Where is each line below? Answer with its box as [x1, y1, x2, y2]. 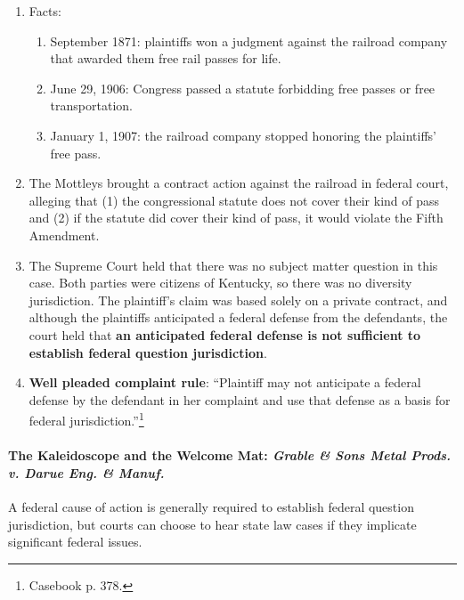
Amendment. [28, 225, 100, 244]
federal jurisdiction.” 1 [28, 409, 144, 429]
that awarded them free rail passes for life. [50, 49, 281, 68]
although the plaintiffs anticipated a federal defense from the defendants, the [28, 308, 448, 327]
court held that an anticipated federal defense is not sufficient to [28, 325, 421, 344]
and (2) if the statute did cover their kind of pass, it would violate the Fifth [28, 208, 444, 227]
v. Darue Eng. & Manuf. [8, 463, 165, 482]
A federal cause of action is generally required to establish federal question [8, 497, 414, 515]
